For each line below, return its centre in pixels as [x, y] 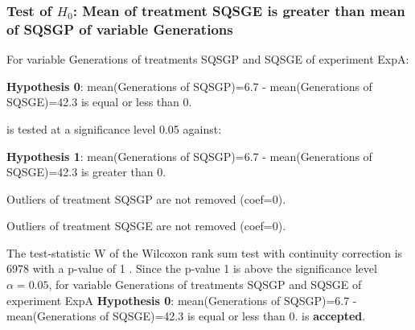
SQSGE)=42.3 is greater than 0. [86, 172]
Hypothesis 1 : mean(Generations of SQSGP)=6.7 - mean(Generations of [189, 156]
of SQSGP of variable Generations [120, 29]
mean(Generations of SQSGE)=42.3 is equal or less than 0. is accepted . [186, 316]
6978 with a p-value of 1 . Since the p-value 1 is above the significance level [192, 268]
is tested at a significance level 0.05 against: [114, 128]
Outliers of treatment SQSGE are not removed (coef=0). [146, 226]
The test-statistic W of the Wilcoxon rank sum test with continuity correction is [205, 252]
